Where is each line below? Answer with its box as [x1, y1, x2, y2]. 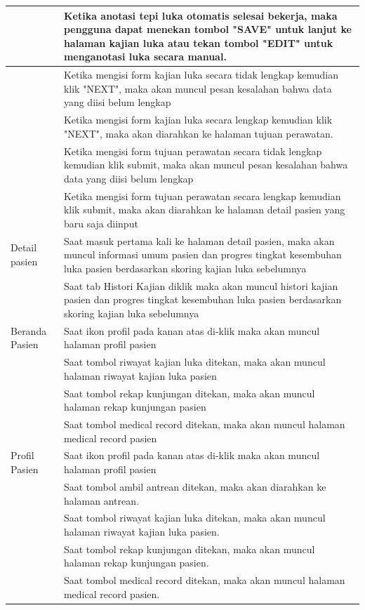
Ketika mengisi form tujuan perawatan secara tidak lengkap [63, 143, 322, 158]
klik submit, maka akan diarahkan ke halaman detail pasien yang [63, 202, 345, 217]
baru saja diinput [63, 216, 138, 230]
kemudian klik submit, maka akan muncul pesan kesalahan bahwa [63, 157, 348, 172]
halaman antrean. [63, 493, 139, 508]
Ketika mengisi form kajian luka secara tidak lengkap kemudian [63, 67, 339, 82]
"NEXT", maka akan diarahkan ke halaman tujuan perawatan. [63, 126, 333, 140]
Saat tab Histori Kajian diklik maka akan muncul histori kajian [63, 278, 338, 293]
